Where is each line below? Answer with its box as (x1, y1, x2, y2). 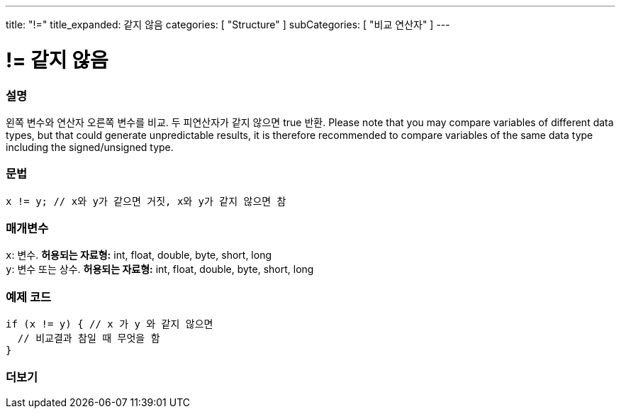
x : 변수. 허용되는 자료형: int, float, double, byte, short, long (6, 249, 272, 262)
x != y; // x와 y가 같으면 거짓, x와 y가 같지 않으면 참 (6, 195, 286, 207)
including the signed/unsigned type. (6, 140, 174, 153)
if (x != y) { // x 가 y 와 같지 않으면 (6, 318, 213, 330)
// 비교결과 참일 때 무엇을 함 (17, 332, 160, 345)
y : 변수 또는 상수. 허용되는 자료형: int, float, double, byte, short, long (6, 263, 314, 276)
